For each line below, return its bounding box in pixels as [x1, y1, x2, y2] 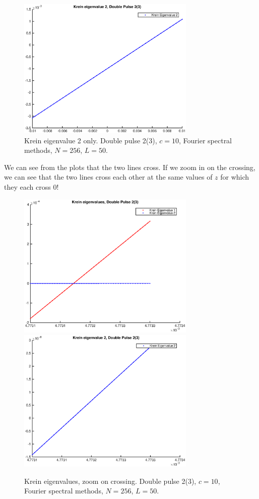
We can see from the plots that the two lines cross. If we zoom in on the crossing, [4, 161, 255, 172]
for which [220, 172, 249, 182]
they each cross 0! [4, 181, 59, 192]
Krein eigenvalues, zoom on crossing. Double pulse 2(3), [24, 475, 197, 486]
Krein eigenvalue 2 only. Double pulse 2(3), [24, 135, 157, 145]
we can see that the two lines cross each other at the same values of [4, 172, 213, 182]
